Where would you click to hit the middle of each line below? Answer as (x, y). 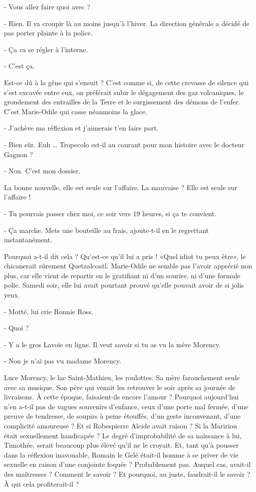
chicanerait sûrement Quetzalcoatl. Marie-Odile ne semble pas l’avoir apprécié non (128, 266)
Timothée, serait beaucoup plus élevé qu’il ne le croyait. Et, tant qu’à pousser (121, 445)
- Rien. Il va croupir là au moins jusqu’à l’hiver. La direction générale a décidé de (127, 23)
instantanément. (28, 240)
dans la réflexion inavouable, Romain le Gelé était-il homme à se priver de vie (121, 454)
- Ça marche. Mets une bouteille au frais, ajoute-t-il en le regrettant (107, 230)
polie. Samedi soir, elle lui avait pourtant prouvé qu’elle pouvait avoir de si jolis (124, 285)
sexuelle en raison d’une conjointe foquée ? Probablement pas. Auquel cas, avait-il (128, 464)
